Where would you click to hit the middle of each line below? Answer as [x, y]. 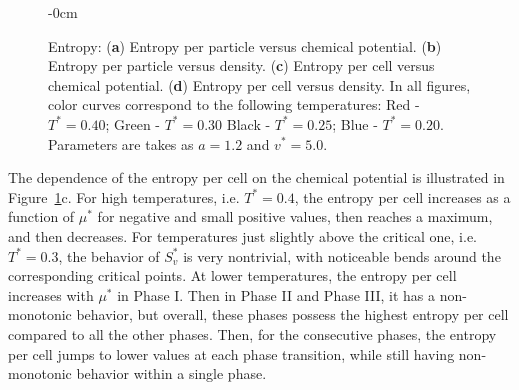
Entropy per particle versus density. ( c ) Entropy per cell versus [241, 65]
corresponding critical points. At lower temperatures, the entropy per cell [232, 275]
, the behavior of [109, 255]
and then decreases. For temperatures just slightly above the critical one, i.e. [242, 235]
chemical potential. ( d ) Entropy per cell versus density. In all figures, [259, 84]
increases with [51, 294]
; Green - [133, 123]
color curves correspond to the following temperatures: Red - [234, 104]
